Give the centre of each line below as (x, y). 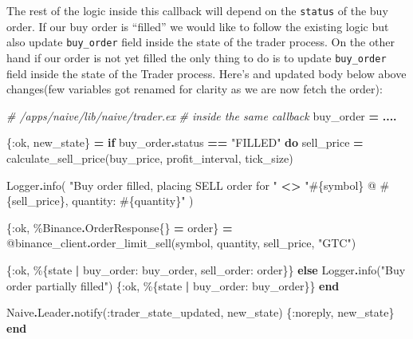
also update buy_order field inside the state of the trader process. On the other (201, 42)
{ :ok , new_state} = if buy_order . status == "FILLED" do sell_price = (185, 142)
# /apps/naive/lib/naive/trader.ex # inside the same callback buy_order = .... (202, 115)
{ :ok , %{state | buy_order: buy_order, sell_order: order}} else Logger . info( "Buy (206, 269)
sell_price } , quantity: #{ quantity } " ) (103, 201)
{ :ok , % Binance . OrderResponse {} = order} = (120, 227)
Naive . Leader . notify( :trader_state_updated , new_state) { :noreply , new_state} (201, 312)
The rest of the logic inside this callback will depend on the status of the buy (197, 10)
